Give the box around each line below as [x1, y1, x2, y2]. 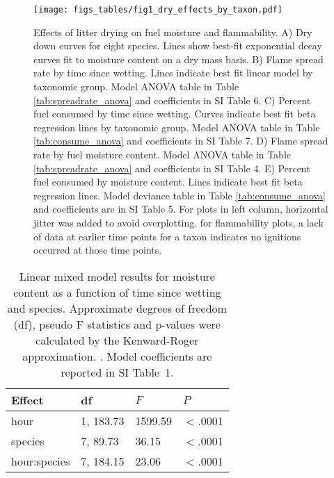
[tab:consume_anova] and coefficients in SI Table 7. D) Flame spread [33, 133, 328, 148]
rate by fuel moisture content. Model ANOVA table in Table [33, 147, 291, 161]
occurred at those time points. [33, 242, 162, 257]
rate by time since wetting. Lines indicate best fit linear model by [33, 65, 313, 80]
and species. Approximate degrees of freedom [7, 299, 227, 316]
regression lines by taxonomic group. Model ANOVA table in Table [33, 119, 320, 134]
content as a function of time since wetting [13, 283, 221, 300]
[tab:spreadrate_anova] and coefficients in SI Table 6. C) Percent [33, 92, 311, 107]
